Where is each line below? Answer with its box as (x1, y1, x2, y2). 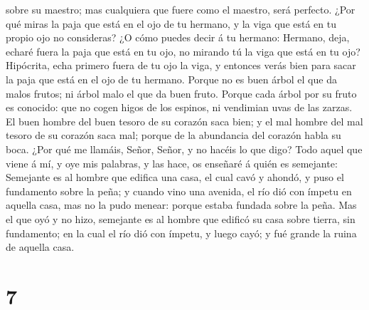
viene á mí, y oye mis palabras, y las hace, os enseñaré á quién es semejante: (6, 155, 338, 170)
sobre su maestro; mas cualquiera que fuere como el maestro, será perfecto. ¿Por (6, 2, 355, 16)
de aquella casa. (6, 239, 75, 254)
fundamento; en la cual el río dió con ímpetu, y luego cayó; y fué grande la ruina (6, 225, 357, 240)
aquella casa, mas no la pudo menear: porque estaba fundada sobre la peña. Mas (6, 197, 357, 212)
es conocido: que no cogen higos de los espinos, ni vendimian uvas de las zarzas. (6, 100, 353, 115)
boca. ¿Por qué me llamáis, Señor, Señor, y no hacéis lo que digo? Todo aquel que (6, 141, 363, 156)
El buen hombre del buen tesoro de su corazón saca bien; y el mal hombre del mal (6, 113, 363, 128)
